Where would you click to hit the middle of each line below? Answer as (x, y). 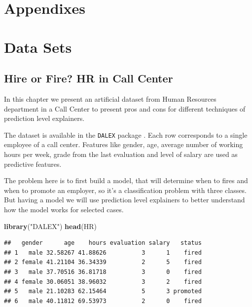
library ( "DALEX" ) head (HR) (50, 226)
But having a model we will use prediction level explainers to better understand (125, 200)
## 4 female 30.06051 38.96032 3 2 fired (103, 282)
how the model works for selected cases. (64, 209)
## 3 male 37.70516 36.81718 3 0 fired (103, 272)
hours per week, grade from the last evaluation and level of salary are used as (121, 154)
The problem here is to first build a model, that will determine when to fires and (126, 180)
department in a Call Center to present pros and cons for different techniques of (125, 108)
